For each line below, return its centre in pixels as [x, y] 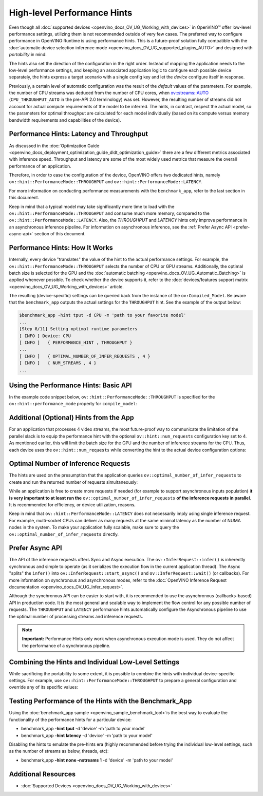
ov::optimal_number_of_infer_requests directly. [64, 534]
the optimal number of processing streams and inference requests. [76, 616]
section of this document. [60, 234]
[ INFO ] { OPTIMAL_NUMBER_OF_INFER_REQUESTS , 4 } [85, 356]
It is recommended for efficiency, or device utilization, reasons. [72, 505]
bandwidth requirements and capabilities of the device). [65, 120]
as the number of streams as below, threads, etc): [59, 751]
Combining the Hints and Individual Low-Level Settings [94, 662]
